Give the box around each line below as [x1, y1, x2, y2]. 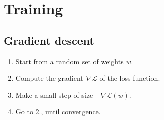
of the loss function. [99, 73, 160, 83]
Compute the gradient [15, 73, 84, 83]
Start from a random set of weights [15, 56, 124, 66]
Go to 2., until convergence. [15, 106, 101, 117]
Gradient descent [4, 32, 94, 48]
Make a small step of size [15, 89, 93, 100]
